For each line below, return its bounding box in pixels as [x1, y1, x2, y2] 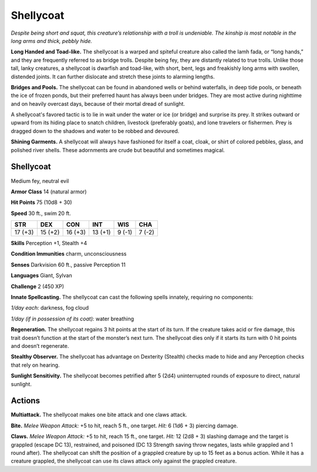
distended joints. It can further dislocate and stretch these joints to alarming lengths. [11, 73, 215, 80]
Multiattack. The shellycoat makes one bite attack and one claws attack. [11, 411, 187, 419]
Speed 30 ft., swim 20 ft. [11, 209, 72, 217]
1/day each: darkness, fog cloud [11, 304, 89, 312]
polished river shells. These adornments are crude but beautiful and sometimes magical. [11, 146, 225, 153]
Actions [11, 396, 41, 406]
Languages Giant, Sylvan [11, 272, 73, 279]
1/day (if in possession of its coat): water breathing [11, 315, 134, 322]
